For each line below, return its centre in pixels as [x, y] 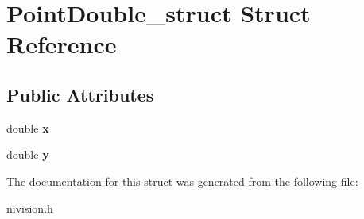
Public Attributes [80, 94]
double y [28, 154]
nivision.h [30, 207]
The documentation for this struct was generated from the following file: [182, 181]
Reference [62, 44]
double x [28, 127]
